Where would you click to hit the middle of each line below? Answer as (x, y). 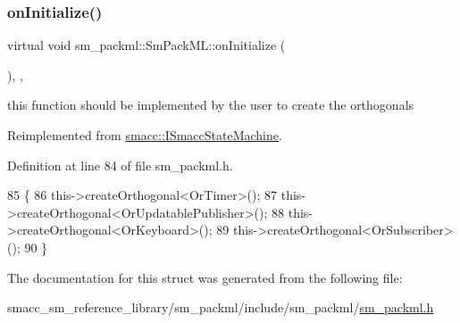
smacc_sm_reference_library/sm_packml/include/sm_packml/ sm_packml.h (221, 307)
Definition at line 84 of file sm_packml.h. (120, 165)
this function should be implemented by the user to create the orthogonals (211, 105)
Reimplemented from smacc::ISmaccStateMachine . (145, 135)
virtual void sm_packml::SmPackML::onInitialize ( (146, 45)
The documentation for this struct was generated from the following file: (205, 277)
